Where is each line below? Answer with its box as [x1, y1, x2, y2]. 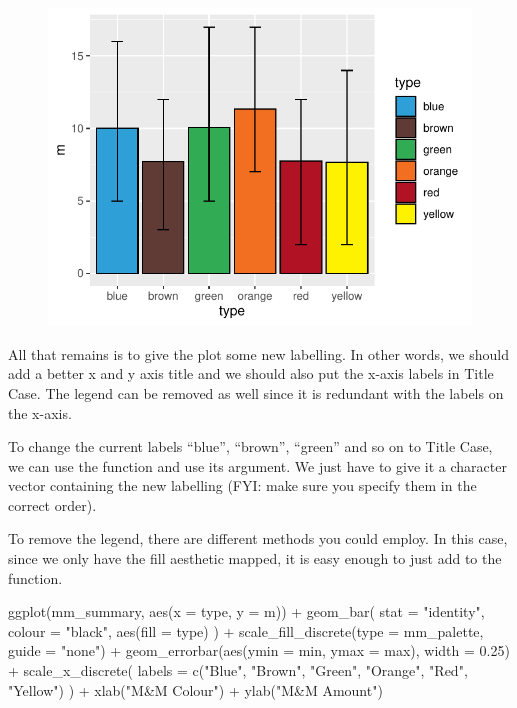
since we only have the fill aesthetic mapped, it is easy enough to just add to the [8, 548, 502, 569]
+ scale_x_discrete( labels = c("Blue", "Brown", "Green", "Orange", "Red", [8, 660, 468, 681]
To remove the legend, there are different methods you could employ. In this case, [8, 528, 508, 549]
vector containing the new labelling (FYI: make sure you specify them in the [8, 475, 477, 496]
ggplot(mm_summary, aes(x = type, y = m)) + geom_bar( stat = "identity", [8, 601, 485, 622]
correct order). [8, 494, 97, 515]
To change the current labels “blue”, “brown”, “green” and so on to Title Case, [8, 436, 493, 457]
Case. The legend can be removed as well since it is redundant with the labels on [8, 382, 504, 403]
